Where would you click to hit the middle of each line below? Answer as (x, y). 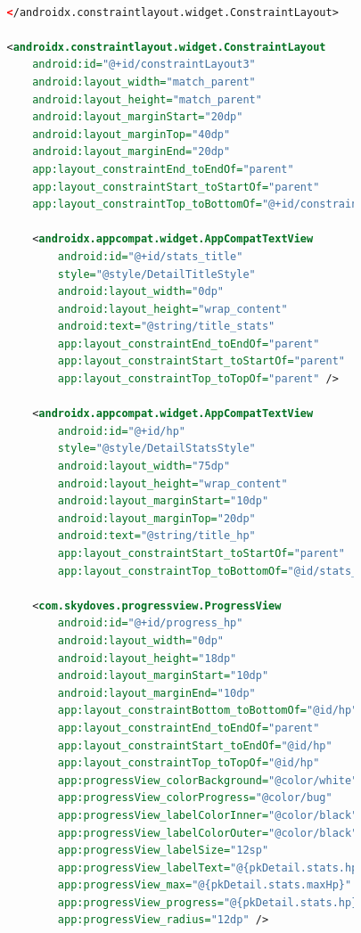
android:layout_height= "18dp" (147, 658)
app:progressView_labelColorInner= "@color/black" (208, 815)
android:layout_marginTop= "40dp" (131, 134)
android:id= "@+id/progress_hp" (150, 623)
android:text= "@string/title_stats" (166, 327)
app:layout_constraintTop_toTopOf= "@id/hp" (189, 763)
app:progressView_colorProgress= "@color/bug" (195, 798)
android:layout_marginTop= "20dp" (156, 518)
